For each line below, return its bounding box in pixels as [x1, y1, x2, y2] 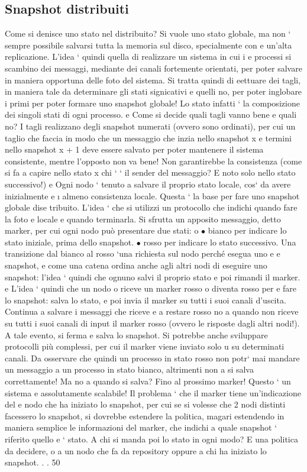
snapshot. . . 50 [5, 456, 60, 468]
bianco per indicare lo [208, 224, 287, 237]
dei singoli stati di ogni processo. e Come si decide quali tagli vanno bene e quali [5, 108, 297, 121]
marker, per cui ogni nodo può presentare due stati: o [5, 224, 199, 237]
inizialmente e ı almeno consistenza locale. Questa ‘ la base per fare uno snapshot [5, 189, 300, 202]
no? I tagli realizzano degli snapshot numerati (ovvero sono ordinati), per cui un [5, 119, 296, 132]
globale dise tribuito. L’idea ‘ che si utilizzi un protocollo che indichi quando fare [5, 201, 298, 214]
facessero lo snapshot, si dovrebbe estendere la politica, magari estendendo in [5, 409, 285, 422]
